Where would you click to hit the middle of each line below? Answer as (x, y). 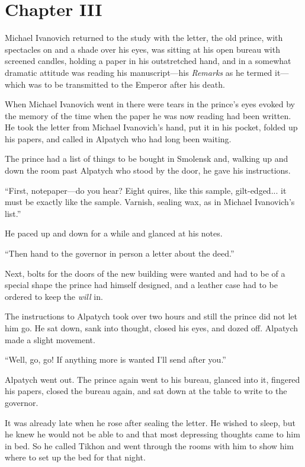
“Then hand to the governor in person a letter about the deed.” (120, 253)
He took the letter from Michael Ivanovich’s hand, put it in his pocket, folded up (151, 127)
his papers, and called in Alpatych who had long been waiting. (118, 138)
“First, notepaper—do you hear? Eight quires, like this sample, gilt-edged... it (146, 190)
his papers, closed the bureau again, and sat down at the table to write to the (146, 391)
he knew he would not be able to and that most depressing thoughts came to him (152, 434)
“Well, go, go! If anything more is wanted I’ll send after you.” (115, 359)
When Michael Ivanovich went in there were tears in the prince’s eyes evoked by (150, 104)
